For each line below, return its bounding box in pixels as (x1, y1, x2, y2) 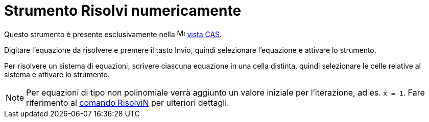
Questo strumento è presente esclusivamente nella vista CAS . (4, 29, 222, 39)
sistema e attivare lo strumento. (4, 70, 110, 79)
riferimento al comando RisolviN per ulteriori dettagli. (26, 97, 229, 108)
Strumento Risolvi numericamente (4, 2, 242, 19)
